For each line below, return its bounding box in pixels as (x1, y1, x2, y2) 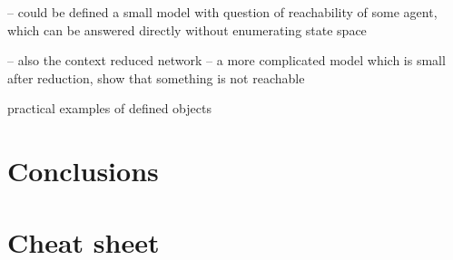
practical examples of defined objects (7, 99, 212, 118)
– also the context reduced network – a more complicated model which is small (7, 51, 446, 70)
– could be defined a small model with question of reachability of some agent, (7, 3, 438, 21)
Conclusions (7, 152, 159, 189)
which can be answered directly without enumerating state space (7, 20, 367, 39)
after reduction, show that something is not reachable (7, 68, 305, 87)
